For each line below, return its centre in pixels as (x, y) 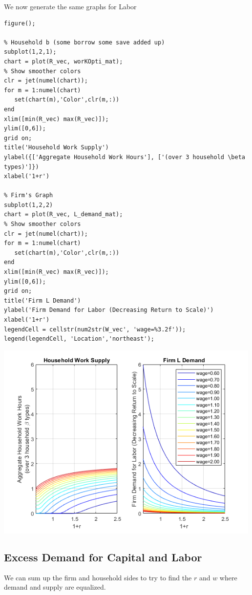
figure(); (20, 23)
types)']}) (21, 167)
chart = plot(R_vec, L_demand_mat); (63, 215)
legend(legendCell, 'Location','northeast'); (79, 339)
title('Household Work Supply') (56, 148)
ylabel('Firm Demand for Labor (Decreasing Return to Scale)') (109, 310)
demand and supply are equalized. (55, 587)
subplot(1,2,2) (29, 205)
